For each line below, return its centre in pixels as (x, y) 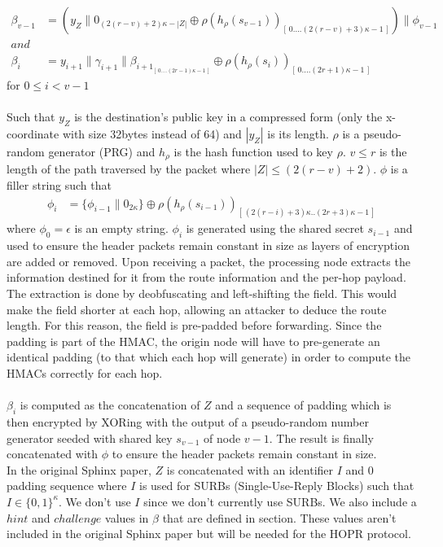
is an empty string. (121, 228)
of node (222, 438)
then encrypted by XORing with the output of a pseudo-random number (188, 422)
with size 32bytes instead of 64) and (152, 133)
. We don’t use (94, 501)
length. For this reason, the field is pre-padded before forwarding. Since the (194, 325)
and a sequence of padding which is (303, 405)
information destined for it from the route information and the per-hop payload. (206, 277)
